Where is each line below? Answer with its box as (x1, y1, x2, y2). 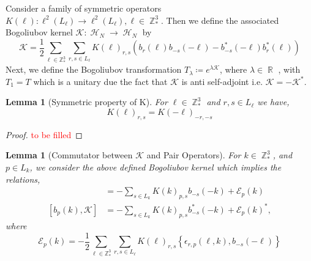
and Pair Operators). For (146, 149, 241, 161)
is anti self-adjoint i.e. (181, 75, 263, 87)
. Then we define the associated (160, 13, 279, 26)
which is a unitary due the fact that (33, 75, 168, 87)
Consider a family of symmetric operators (6, 2, 162, 14)
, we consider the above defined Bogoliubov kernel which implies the (29, 160, 282, 173)
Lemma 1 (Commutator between (6, 149, 133, 161)
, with (278, 63, 301, 76)
